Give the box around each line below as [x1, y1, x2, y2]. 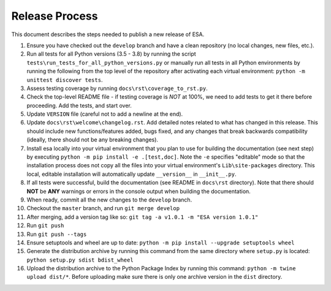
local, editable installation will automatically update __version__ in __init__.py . [26, 170, 237, 178]
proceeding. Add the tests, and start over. [26, 102, 132, 109]
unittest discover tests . [26, 76, 103, 83]
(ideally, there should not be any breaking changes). [26, 136, 159, 143]
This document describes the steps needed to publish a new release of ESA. [11, 31, 205, 38]
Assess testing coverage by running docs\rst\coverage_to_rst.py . [26, 85, 208, 92]
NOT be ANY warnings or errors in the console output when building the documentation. [26, 187, 251, 195]
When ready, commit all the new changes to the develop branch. [26, 196, 192, 203]
